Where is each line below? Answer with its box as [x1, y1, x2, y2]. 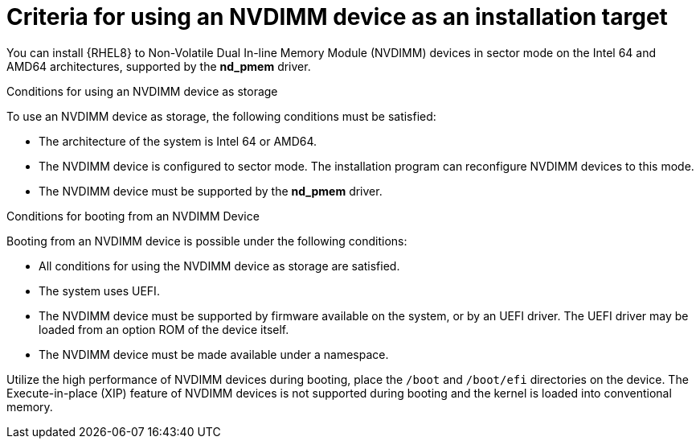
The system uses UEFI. [39, 283, 160, 298]
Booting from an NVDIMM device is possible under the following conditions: [6, 233, 407, 248]
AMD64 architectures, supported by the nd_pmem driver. [6, 59, 311, 73]
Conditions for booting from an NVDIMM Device [6, 208, 260, 223]
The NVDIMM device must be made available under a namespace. [39, 347, 389, 361]
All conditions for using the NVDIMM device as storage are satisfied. [39, 258, 400, 273]
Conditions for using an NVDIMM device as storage [6, 84, 278, 98]
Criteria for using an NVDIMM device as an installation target [6, 3, 668, 31]
